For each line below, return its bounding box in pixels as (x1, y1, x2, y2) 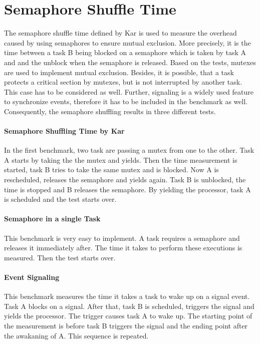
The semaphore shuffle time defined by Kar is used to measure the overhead (4, 28, 237, 38)
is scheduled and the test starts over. (4, 194, 117, 204)
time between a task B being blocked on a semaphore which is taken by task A (4, 47, 246, 58)
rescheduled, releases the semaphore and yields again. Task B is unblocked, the (4, 174, 246, 185)
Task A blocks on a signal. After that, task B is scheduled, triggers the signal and (4, 300, 254, 311)
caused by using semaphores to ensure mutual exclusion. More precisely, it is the (4, 37, 251, 48)
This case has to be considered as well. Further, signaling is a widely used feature (4, 86, 253, 97)
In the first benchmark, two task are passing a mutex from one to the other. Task (4, 145, 254, 155)
